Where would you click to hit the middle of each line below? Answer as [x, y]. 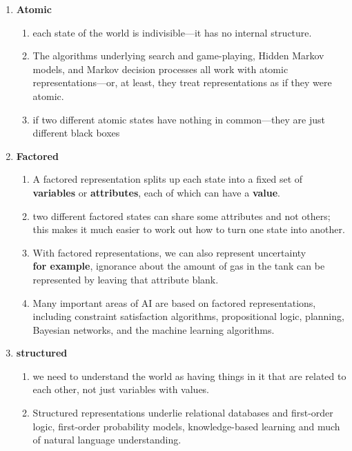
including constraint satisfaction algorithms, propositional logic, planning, [188, 316]
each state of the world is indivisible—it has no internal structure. [172, 32]
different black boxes [76, 133]
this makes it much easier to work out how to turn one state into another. [189, 229]
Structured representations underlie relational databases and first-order [183, 413]
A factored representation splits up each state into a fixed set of [168, 179]
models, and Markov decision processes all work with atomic [160, 69]
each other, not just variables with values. [121, 389]
